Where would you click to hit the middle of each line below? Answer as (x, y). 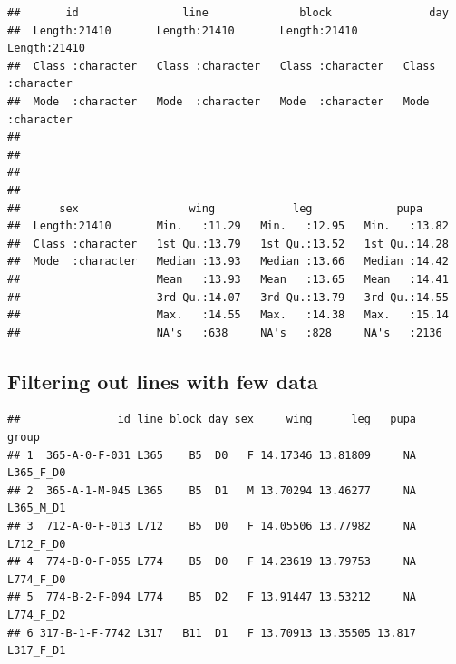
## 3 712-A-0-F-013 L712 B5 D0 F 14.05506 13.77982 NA (212, 527)
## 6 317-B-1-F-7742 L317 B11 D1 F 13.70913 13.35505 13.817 (212, 633)
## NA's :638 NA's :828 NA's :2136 (225, 332)
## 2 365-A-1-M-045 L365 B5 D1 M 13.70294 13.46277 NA (212, 490)
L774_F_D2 (37, 615)
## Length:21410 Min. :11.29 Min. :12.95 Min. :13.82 (228, 226)
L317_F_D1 (37, 651)
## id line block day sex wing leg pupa (212, 420)
